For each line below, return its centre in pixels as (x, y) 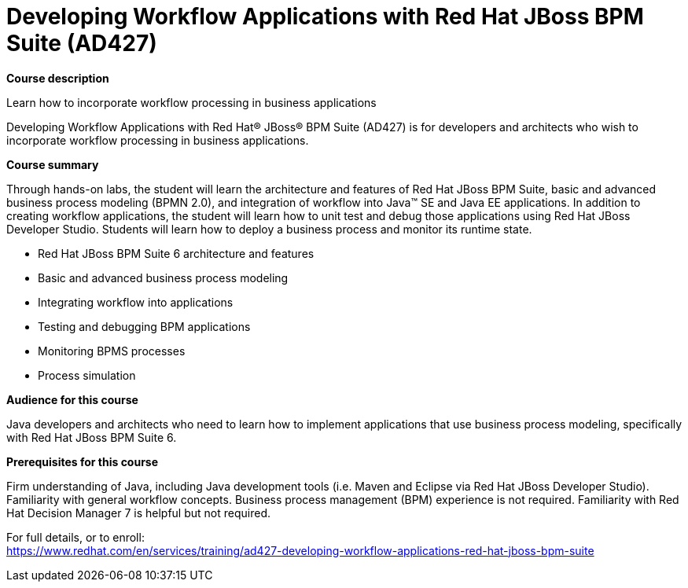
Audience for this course (72, 399)
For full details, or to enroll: (75, 537)
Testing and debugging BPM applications (144, 326)
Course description (58, 78)
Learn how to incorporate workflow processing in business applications (191, 102)
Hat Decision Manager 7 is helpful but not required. (138, 513)
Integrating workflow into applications (136, 302)
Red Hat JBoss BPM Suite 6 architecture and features (176, 253)
